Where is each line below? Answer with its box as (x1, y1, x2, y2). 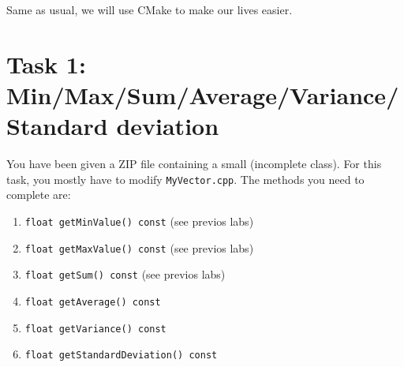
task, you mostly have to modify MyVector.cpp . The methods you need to (6, 170, 365, 187)
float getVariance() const (24, 323, 166, 335)
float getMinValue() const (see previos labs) (24, 212, 254, 229)
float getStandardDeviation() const (24, 350, 218, 361)
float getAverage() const (24, 296, 161, 308)
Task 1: (6, 47, 86, 80)
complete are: (6, 186, 71, 203)
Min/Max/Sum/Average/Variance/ (6, 78, 399, 110)
